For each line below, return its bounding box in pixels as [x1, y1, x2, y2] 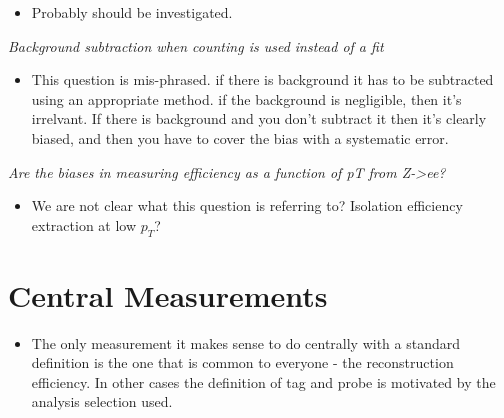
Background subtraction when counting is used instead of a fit [8, 35, 384, 56]
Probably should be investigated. [31, 2, 233, 22]
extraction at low [31, 214, 137, 235]
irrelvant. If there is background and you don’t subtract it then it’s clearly [31, 108, 487, 129]
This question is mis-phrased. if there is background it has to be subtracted [31, 69, 494, 90]
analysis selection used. [31, 391, 173, 412]
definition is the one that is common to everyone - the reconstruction [31, 352, 454, 373]
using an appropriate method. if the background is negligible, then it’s [31, 88, 462, 109]
